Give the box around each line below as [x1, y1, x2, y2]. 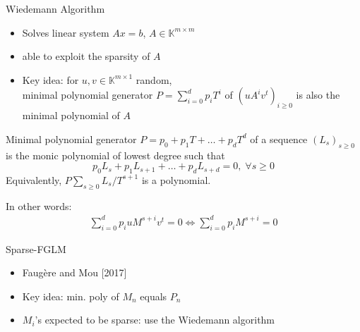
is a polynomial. [141, 172, 211, 187]
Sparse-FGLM [6, 241, 66, 256]
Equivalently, [6, 172, 62, 187]
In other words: [6, 198, 72, 213]
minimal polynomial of [22, 108, 120, 123]
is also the [296, 87, 340, 102]
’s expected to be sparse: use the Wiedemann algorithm [35, 312, 275, 327]
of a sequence [250, 131, 308, 146]
